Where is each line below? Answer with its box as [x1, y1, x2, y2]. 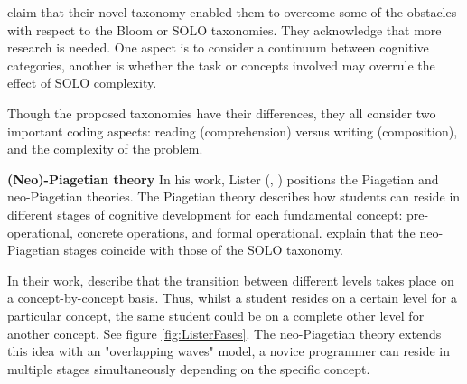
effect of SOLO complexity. [7, 73, 157, 92]
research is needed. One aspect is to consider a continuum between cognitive [7, 38, 429, 57]
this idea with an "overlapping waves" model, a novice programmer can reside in [7, 342, 450, 361]
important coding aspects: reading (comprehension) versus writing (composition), [7, 121, 458, 140]
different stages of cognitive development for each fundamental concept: [7, 204, 403, 223]
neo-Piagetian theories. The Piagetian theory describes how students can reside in [7, 187, 461, 206]
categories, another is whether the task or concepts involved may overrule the [7, 55, 435, 74]
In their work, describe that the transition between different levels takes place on [7, 270, 454, 289]
